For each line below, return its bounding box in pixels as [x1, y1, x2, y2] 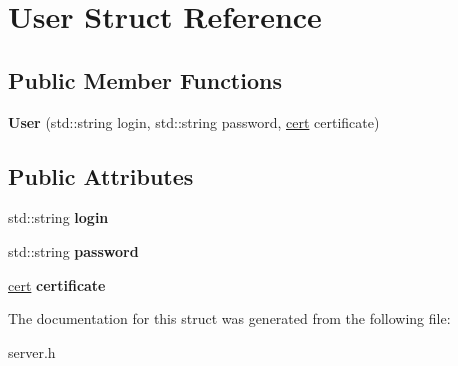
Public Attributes [8, 160, 194, 191]
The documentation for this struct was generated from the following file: [8, 308, 451, 329]
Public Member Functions [8, 64, 282, 95]
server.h [8, 341, 56, 362]
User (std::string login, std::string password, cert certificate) [8, 111, 380, 132]
